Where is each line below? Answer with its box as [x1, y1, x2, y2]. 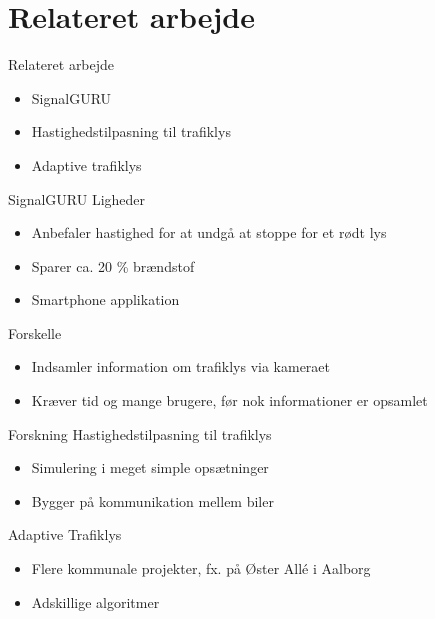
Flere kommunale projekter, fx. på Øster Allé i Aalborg [31, 558, 371, 579]
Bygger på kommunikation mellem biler [31, 490, 274, 511]
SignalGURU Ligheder [8, 188, 146, 209]
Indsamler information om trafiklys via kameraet [31, 356, 331, 377]
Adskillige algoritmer [31, 591, 160, 612]
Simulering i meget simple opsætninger [31, 457, 269, 478]
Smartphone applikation [31, 289, 180, 310]
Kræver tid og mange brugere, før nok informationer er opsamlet [31, 390, 428, 411]
